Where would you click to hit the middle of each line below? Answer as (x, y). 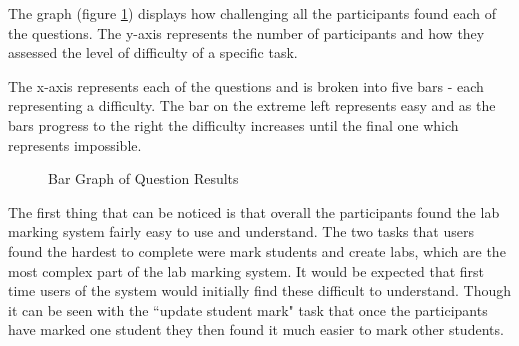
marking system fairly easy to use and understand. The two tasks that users (241, 231)
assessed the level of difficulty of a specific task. (153, 52)
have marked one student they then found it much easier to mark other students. (256, 329)
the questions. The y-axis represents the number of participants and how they (246, 32)
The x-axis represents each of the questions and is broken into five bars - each (246, 85)
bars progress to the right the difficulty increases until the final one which (233, 124)
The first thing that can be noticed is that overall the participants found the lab (254, 211)
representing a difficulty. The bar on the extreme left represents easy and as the (252, 105)
